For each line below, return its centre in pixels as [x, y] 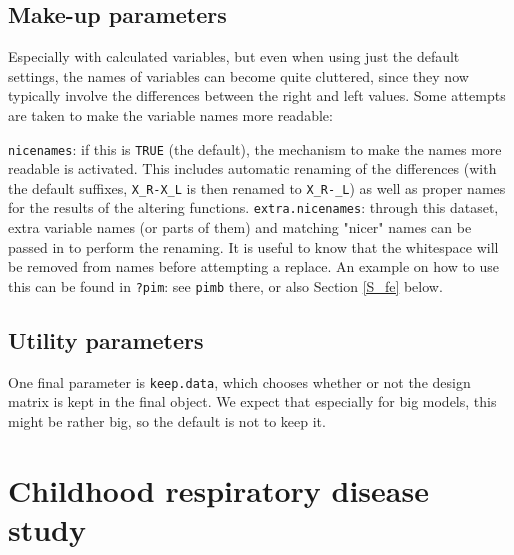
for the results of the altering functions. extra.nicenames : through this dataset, [253, 207]
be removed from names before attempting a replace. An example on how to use [254, 266]
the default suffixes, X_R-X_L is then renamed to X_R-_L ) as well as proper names [257, 187]
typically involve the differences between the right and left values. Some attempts [257, 95]
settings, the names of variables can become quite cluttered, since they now [238, 75]
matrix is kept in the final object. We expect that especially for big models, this [252, 401]
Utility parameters [106, 339]
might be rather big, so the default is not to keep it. [167, 421]
